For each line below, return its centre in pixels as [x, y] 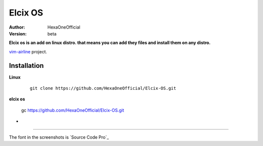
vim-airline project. [28, 51]
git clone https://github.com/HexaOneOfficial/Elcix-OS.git [103, 88]
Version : [18, 33]
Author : [17, 27]
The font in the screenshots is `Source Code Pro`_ [59, 137]
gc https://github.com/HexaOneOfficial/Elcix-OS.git [73, 110]
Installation [26, 65]
